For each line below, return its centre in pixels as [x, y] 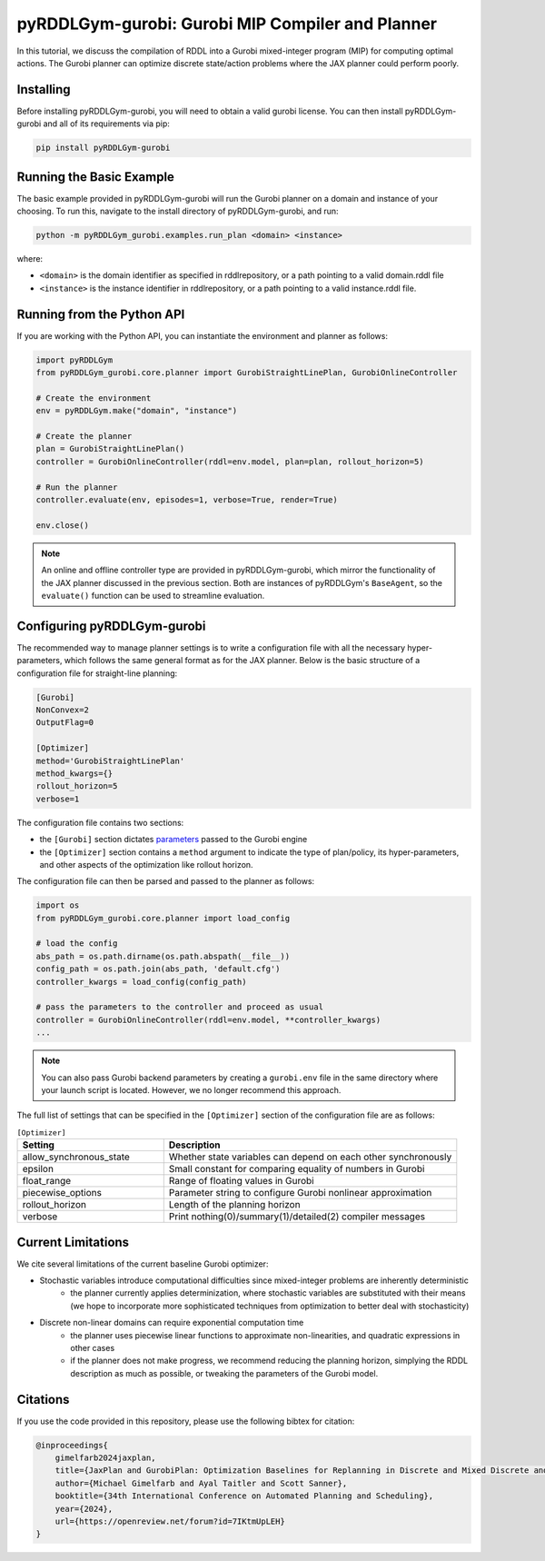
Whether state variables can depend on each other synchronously [310, 1157]
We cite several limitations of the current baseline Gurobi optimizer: [143, 1264]
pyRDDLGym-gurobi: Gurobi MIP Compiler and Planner [227, 24]
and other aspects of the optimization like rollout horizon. [146, 864]
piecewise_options [62, 1193]
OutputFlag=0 [65, 723]
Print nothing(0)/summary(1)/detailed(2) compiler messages [297, 1217]
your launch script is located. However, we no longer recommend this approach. [191, 1089]
